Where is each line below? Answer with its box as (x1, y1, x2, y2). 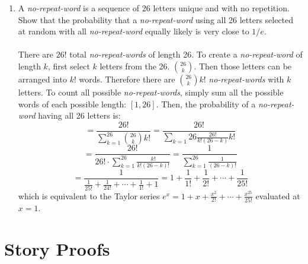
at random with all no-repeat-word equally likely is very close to (18, 25, 249, 37)
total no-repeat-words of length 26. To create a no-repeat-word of (69, 48, 303, 61)
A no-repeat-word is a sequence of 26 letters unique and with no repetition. (18, 2, 290, 14)
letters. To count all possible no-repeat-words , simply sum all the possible (18, 85, 284, 98)
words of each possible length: (18, 97, 127, 110)
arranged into (18, 72, 67, 85)
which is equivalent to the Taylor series (18, 189, 160, 202)
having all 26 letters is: (38, 109, 121, 122)
